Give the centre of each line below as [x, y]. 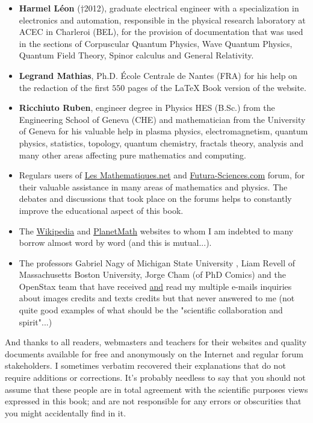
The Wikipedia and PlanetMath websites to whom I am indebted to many [156, 230]
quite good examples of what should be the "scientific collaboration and [151, 310]
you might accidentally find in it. [66, 412]
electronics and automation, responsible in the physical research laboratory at [162, 20]
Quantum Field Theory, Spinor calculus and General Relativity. [136, 55]
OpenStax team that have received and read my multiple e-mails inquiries [155, 286]
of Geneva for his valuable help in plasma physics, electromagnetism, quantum [163, 131]
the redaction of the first [64, 87]
